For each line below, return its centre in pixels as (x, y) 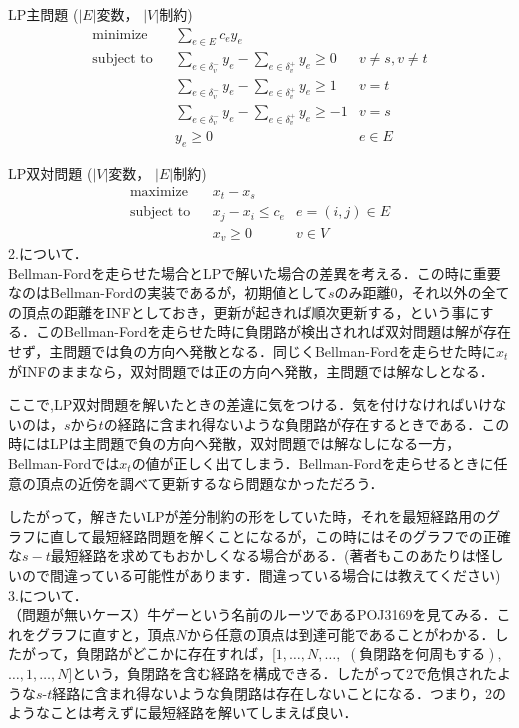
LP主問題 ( (43, 14)
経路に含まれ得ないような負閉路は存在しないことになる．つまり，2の (279, 692)
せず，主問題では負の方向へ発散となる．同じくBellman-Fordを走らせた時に (252, 350)
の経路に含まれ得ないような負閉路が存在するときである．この (306, 423)
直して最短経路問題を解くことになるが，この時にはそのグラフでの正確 (280, 535)
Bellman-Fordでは (64, 462)
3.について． (48, 594)
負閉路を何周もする (422, 655)
